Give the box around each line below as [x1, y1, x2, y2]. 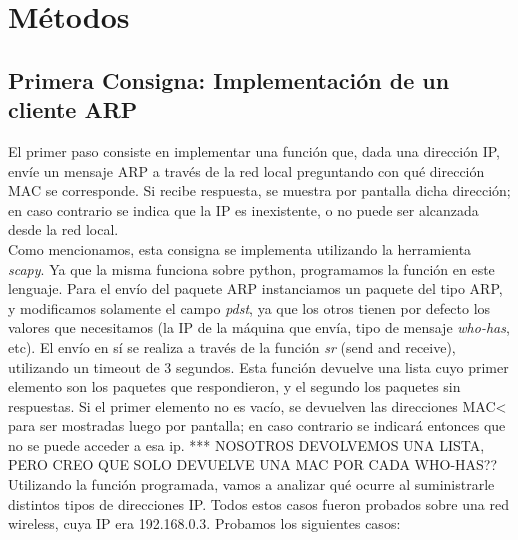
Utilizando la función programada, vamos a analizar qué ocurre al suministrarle [8, 474, 495, 495]
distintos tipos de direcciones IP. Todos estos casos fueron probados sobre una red [8, 493, 509, 514]
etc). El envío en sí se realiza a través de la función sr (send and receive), [8, 336, 456, 357]
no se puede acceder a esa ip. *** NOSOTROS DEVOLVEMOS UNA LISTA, [8, 434, 485, 455]
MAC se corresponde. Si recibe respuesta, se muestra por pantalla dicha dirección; [8, 180, 511, 201]
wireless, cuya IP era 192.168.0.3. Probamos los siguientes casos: [8, 513, 401, 534]
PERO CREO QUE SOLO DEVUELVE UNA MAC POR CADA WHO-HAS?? [8, 454, 498, 475]
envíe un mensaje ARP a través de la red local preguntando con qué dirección [8, 160, 485, 181]
